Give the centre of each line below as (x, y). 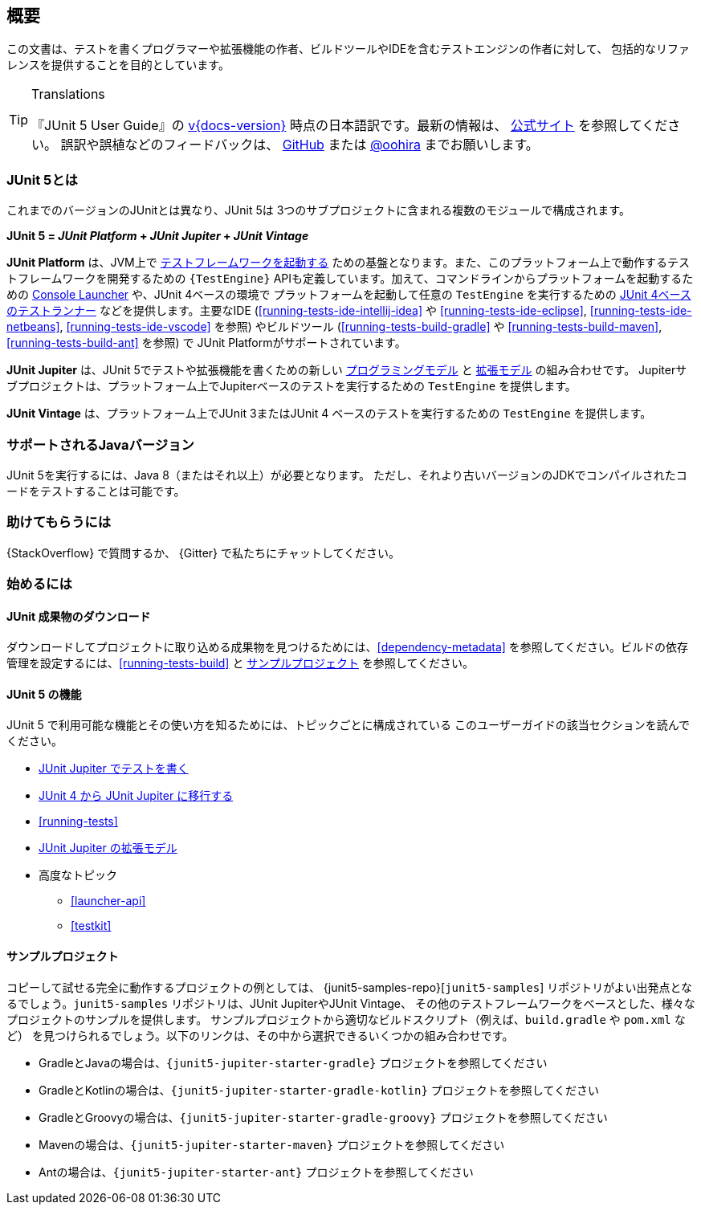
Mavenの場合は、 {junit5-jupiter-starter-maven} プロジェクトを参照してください (272, 1144)
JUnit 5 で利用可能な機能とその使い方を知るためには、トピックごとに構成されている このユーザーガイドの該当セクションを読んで (348, 725)
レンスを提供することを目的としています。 (118, 65)
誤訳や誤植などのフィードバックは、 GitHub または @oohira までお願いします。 (300, 145)
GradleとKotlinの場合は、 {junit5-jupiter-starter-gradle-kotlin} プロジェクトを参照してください (319, 1090)
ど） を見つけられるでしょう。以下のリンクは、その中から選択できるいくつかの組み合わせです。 (260, 1035)
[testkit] (91, 926)
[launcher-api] (108, 901)
